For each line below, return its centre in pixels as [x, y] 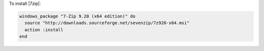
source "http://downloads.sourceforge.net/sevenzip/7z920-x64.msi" [107, 23]
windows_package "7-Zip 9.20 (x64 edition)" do [77, 16]
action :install [44, 30]
